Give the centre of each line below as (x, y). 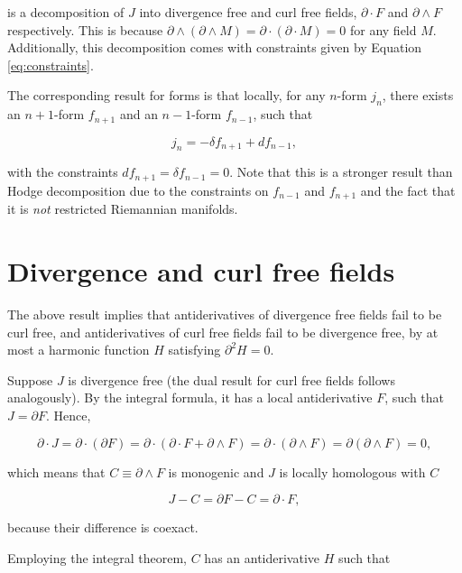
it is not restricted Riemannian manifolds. (123, 209)
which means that (56, 471)
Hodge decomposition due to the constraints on (138, 190)
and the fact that (408, 190)
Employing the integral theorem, (97, 557)
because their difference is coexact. (103, 527)
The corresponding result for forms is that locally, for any (166, 95)
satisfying (194, 350)
